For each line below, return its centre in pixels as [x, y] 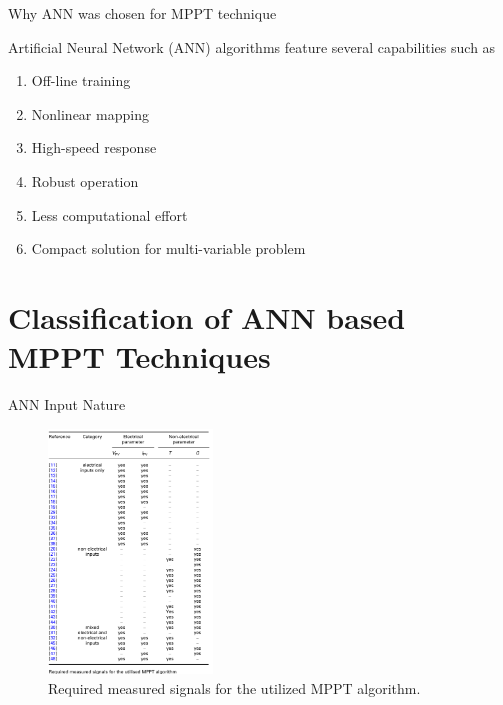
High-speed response [94, 147]
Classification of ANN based [207, 316]
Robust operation [85, 180]
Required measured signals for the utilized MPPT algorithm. [234, 687]
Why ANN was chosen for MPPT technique [142, 13]
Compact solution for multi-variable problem [168, 248]
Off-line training [81, 80]
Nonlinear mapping [90, 113]
